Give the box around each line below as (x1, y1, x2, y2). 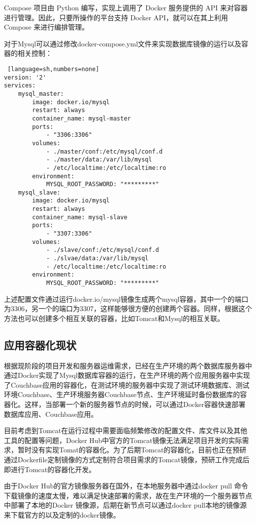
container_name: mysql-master (32, 115, 131, 122)
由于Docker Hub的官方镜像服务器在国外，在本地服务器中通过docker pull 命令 (4, 481, 248, 491)
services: (4, 82, 36, 89)
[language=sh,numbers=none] (7, 65, 99, 73)
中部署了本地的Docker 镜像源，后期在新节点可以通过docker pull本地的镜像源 (4, 500, 247, 510)
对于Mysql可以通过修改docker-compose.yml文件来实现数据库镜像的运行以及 (4, 38, 242, 48)
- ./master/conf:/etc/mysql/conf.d (46, 148, 163, 155)
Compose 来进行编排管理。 (4, 22, 89, 32)
